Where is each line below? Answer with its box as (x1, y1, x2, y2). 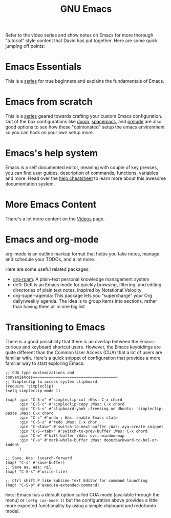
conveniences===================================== (5, 375, 118, 380)
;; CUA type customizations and (5, 370, 74, 375)
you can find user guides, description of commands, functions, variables (5, 170, 159, 176)
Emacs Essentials (5, 61, 82, 72)
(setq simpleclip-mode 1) (5, 388, 60, 393)
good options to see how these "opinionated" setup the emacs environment (5, 124, 165, 130)
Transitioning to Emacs (5, 322, 105, 333)
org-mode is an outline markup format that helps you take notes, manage (5, 250, 160, 257)
